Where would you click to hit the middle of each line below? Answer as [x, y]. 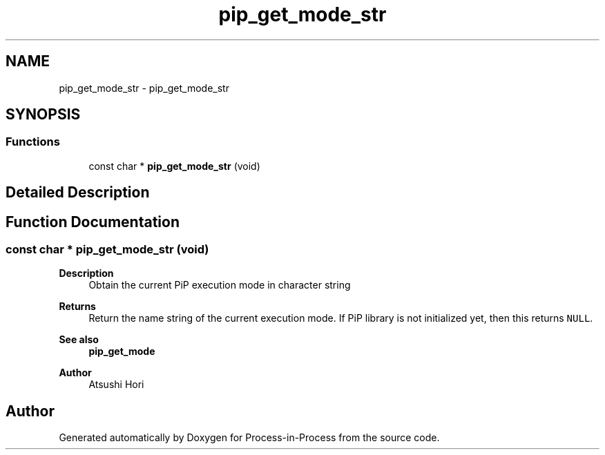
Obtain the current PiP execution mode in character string [220, 285]
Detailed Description [78, 193]
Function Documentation [93, 222]
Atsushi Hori [116, 385]
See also [79, 340]
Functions [33, 142]
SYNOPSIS [43, 115]
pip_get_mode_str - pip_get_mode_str [144, 88]
